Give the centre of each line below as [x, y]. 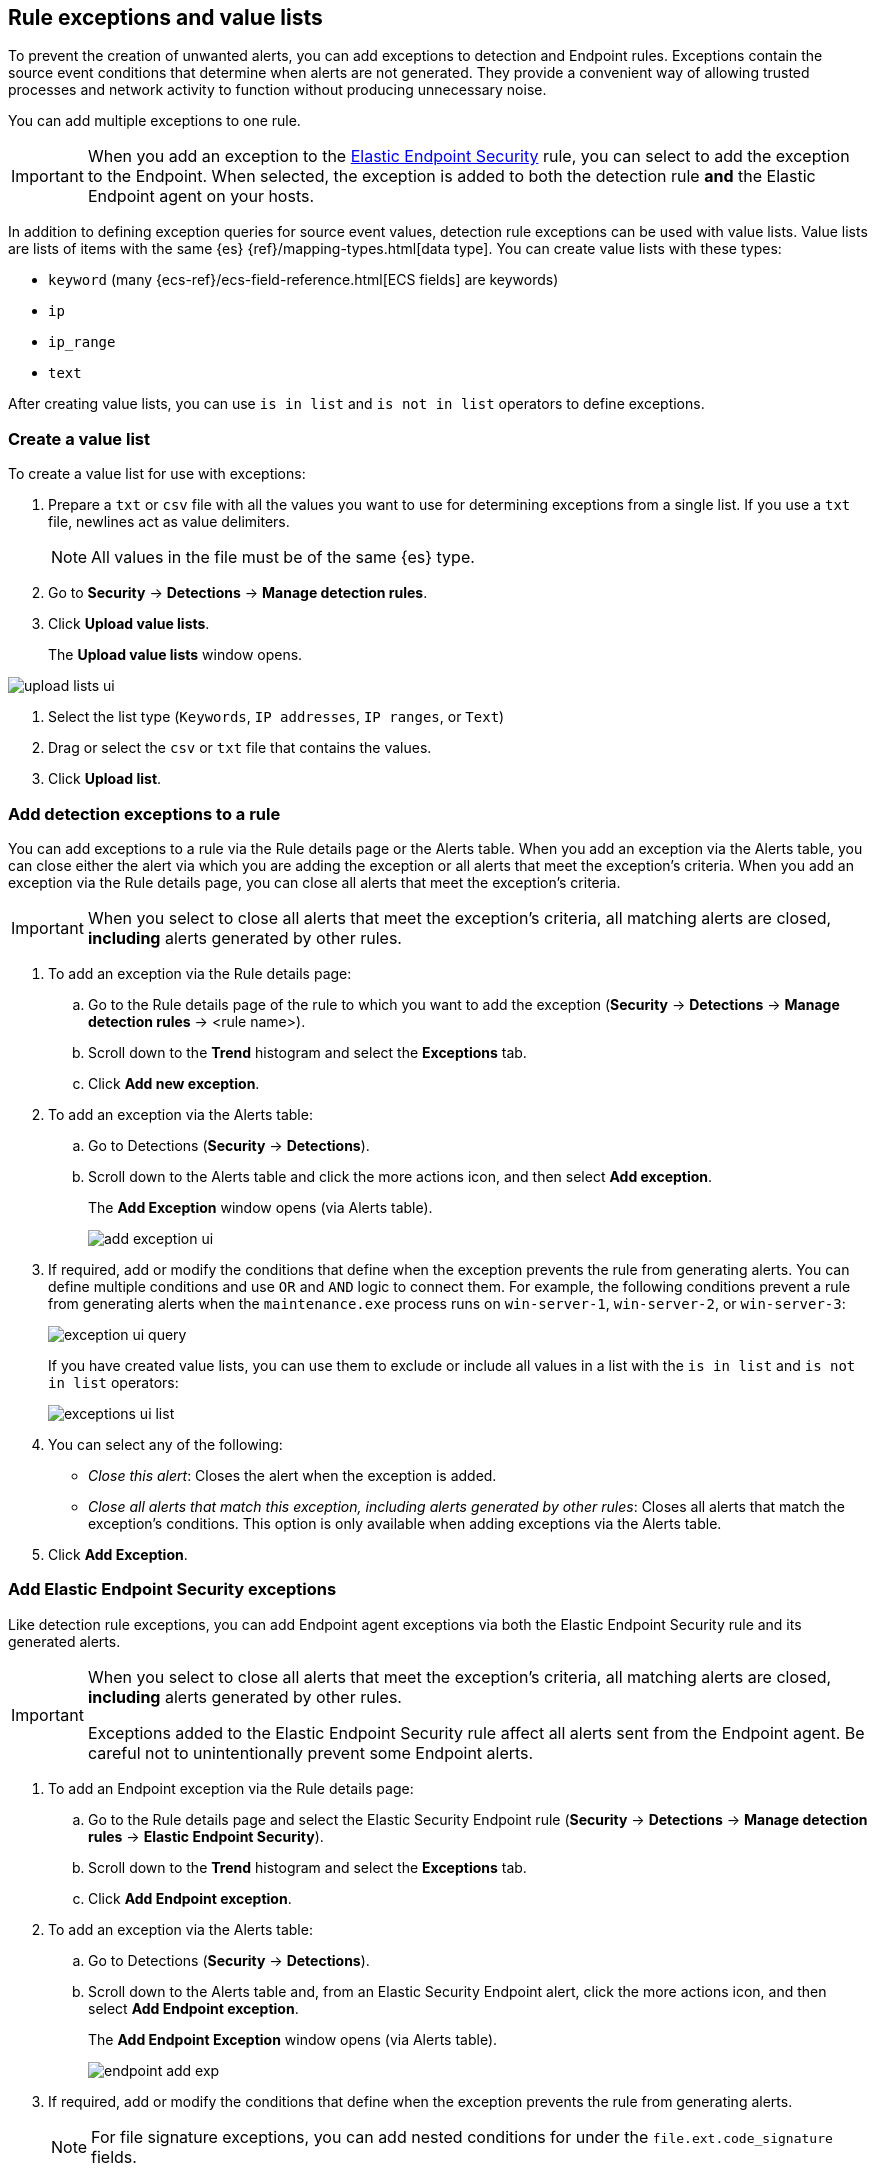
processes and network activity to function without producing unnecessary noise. [277, 90]
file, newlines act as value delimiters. [169, 522]
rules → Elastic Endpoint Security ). [206, 1836]
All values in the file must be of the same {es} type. [283, 557]
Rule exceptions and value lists [165, 17]
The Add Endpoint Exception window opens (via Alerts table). [293, 2039]
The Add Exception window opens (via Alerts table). [260, 1207]
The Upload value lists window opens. [175, 655]
